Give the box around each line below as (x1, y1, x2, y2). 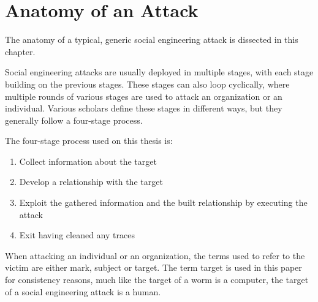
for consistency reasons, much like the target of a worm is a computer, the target (5, 273, 309, 286)
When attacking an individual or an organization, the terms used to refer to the (5, 249, 305, 262)
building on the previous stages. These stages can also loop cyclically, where (5, 77, 290, 90)
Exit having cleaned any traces (19, 228, 135, 241)
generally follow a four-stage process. (5, 113, 143, 126)
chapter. (5, 45, 36, 58)
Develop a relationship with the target (19, 175, 163, 188)
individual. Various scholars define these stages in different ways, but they (5, 102, 282, 115)
